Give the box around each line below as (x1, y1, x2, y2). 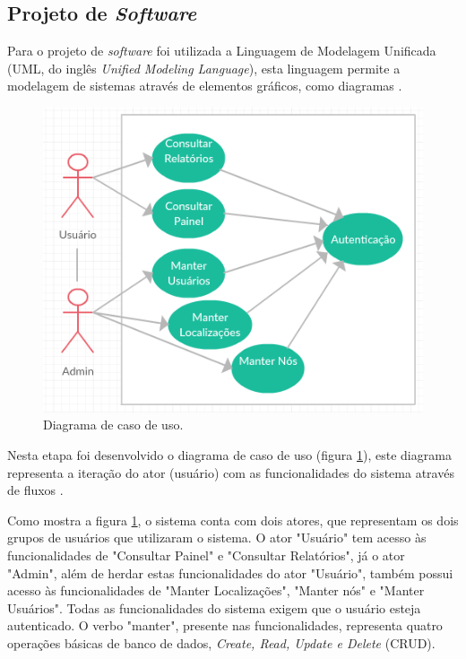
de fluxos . (7, 481, 64, 499)
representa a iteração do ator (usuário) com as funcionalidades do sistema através (7, 463, 454, 481)
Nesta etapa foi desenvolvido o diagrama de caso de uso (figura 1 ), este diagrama (7, 446, 452, 464)
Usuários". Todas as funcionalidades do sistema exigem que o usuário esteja (7, 598, 421, 617)
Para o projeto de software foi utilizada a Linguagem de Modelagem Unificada (7, 41, 436, 60)
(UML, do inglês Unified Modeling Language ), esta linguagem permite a (7, 58, 401, 77)
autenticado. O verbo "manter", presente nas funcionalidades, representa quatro (7, 616, 443, 635)
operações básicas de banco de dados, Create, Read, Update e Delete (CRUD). (7, 634, 436, 653)
